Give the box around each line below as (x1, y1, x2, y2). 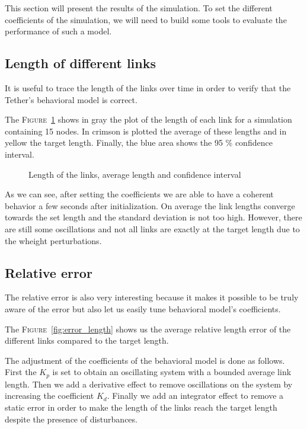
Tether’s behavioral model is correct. (5, 93, 137, 105)
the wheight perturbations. (5, 234, 102, 246)
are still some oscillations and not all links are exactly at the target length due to (5, 222, 300, 235)
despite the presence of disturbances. (5, 412, 137, 425)
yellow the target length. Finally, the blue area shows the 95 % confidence (5, 136, 273, 149)
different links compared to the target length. (5, 334, 169, 347)
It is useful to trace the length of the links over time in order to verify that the (5, 81, 291, 94)
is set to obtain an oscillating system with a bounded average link (52, 366, 292, 378)
